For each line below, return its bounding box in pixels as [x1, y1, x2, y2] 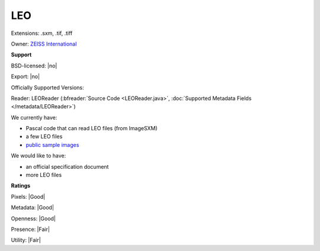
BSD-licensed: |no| [11, 62, 57, 69]
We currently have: [11, 114, 57, 121]
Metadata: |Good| [11, 204, 55, 211]
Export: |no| [11, 73, 40, 80]
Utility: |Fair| [11, 237, 41, 244]
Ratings [11, 182, 31, 189]
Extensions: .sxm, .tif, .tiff [11, 30, 73, 37]
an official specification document [25, 163, 109, 170]
